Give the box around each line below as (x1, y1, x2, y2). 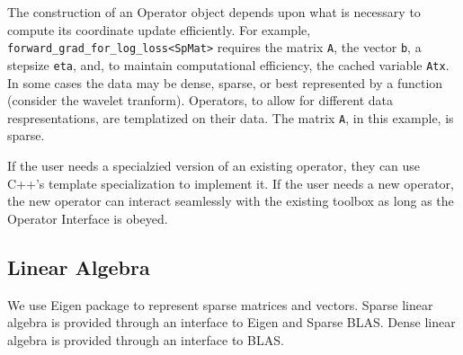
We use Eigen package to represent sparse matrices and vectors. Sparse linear (7, 295, 433, 314)
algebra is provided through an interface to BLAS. (7, 330, 284, 349)
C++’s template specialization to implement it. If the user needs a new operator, (7, 173, 454, 192)
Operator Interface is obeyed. (7, 209, 168, 227)
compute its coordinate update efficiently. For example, (7, 20, 311, 39)
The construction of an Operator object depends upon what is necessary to (7, 3, 421, 21)
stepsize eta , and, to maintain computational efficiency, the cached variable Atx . (7, 55, 450, 74)
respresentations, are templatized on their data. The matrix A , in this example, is (7, 108, 454, 127)
